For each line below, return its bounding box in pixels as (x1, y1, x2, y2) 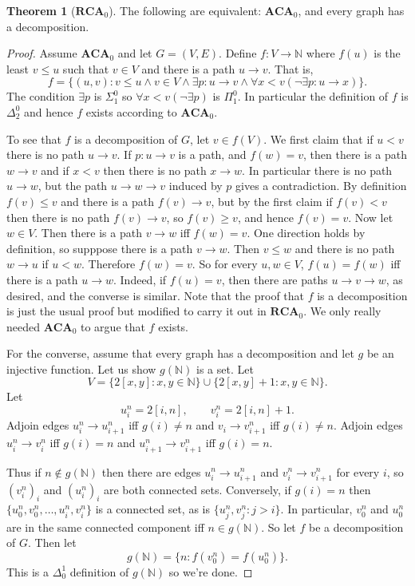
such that (62, 60, 109, 77)
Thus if (6, 463, 41, 480)
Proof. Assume (6, 45, 77, 61)
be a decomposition (308, 518, 404, 535)
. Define (219, 45, 257, 61)
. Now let (348, 208, 393, 225)
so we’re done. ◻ (168, 563, 253, 580)
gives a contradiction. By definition (235, 177, 407, 194)
